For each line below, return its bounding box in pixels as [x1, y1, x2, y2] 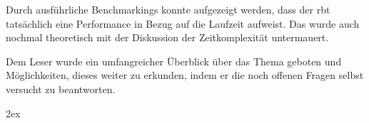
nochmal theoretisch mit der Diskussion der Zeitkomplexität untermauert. [6, 30, 329, 45]
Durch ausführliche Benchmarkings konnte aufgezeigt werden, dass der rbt [6, 2, 330, 16]
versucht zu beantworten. [6, 81, 116, 96]
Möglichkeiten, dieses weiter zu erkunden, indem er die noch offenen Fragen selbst [6, 68, 364, 82]
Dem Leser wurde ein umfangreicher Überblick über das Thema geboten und [6, 53, 342, 68]
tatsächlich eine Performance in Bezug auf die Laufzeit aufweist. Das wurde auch [6, 16, 360, 31]
